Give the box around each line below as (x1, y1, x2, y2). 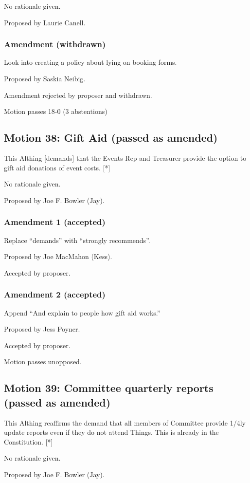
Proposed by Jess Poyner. (4, 324, 80, 334)
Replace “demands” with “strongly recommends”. (4, 235, 150, 245)
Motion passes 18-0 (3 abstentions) (4, 106, 107, 116)
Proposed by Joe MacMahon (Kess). (4, 251, 112, 261)
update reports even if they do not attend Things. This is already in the (4, 427, 219, 437)
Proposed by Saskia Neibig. (4, 74, 86, 83)
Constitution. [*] (4, 436, 53, 446)
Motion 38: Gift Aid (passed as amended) (4, 130, 218, 145)
